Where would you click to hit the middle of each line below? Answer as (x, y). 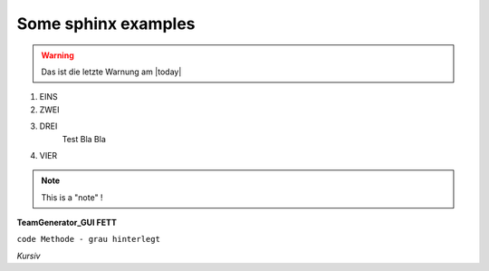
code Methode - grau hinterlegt (88, 239)
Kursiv (29, 256)
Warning (58, 55)
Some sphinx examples (106, 24)
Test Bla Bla (84, 139)
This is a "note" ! (72, 197)
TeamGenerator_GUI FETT (67, 223)
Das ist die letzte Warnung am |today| (111, 72)
